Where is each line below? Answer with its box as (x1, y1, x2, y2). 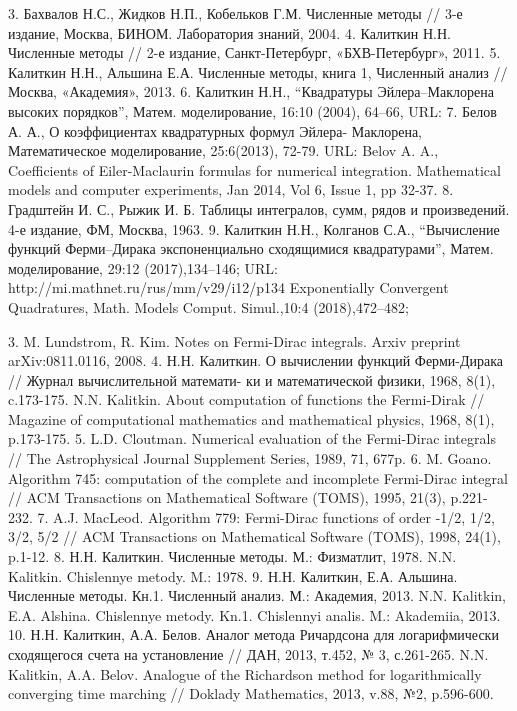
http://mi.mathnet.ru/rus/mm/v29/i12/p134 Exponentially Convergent (8, 277, 449, 298)
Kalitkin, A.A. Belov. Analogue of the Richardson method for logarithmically (8, 663, 482, 684)
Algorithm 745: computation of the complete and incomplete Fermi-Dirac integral (8, 467, 508, 488)
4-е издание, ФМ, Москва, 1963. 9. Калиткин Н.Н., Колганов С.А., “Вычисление (8, 218, 500, 239)
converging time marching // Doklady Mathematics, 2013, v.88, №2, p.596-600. (8, 683, 494, 704)
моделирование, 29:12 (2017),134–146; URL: (8, 257, 279, 278)
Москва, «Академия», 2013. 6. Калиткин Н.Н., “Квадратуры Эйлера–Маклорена (8, 81, 494, 102)
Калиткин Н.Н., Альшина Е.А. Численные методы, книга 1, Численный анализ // (8, 61, 508, 82)
